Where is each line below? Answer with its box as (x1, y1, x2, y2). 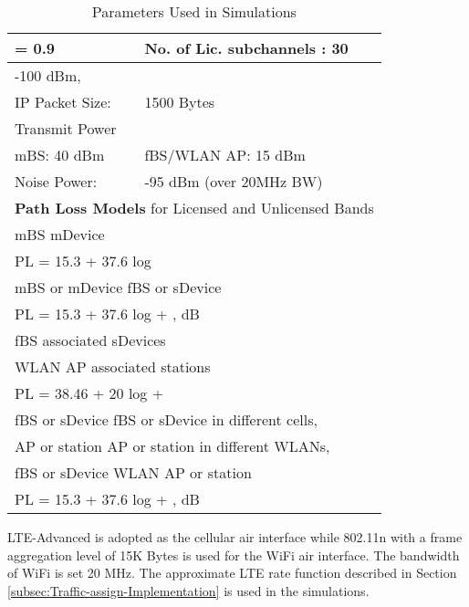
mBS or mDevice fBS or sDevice (15, 277, 222, 298)
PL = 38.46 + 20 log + (15, 382, 164, 403)
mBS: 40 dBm (15, 144, 105, 165)
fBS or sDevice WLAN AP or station (15, 462, 252, 483)
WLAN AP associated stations (15, 356, 211, 377)
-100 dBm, (15, 65, 81, 86)
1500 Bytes (144, 91, 215, 112)
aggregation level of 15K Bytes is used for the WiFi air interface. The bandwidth (7, 545, 460, 564)
